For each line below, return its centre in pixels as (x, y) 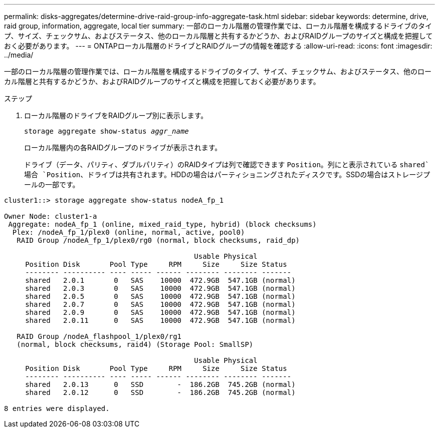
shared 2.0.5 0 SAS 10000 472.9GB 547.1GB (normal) (160, 296)
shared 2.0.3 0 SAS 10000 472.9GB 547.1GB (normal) (160, 288)
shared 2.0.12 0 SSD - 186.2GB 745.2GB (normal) (160, 392)
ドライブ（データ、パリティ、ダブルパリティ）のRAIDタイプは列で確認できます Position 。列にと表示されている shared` (227, 164)
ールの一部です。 (52, 184)
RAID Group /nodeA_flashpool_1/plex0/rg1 (99, 336)
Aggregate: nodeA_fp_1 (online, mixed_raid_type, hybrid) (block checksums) (162, 224)
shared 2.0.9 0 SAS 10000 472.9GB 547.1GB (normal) (160, 312)
